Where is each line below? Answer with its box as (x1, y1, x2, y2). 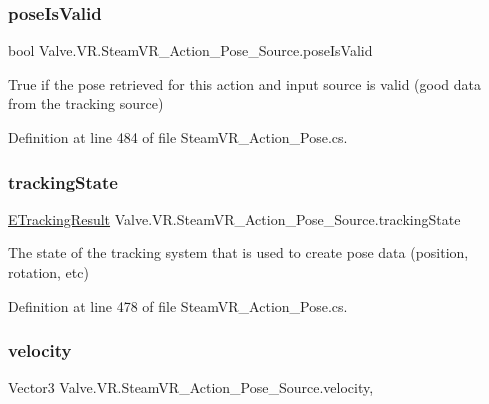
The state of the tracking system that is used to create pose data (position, (8, 242, 469, 263)
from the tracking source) (8, 93, 164, 114)
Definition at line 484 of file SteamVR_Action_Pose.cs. (8, 127, 348, 147)
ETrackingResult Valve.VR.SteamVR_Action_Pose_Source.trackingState (8, 208, 461, 229)
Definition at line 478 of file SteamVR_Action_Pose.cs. (8, 295, 348, 316)
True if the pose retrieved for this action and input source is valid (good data (8, 73, 482, 94)
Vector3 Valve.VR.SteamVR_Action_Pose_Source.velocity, (8, 377, 374, 398)
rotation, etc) (8, 262, 89, 282)
